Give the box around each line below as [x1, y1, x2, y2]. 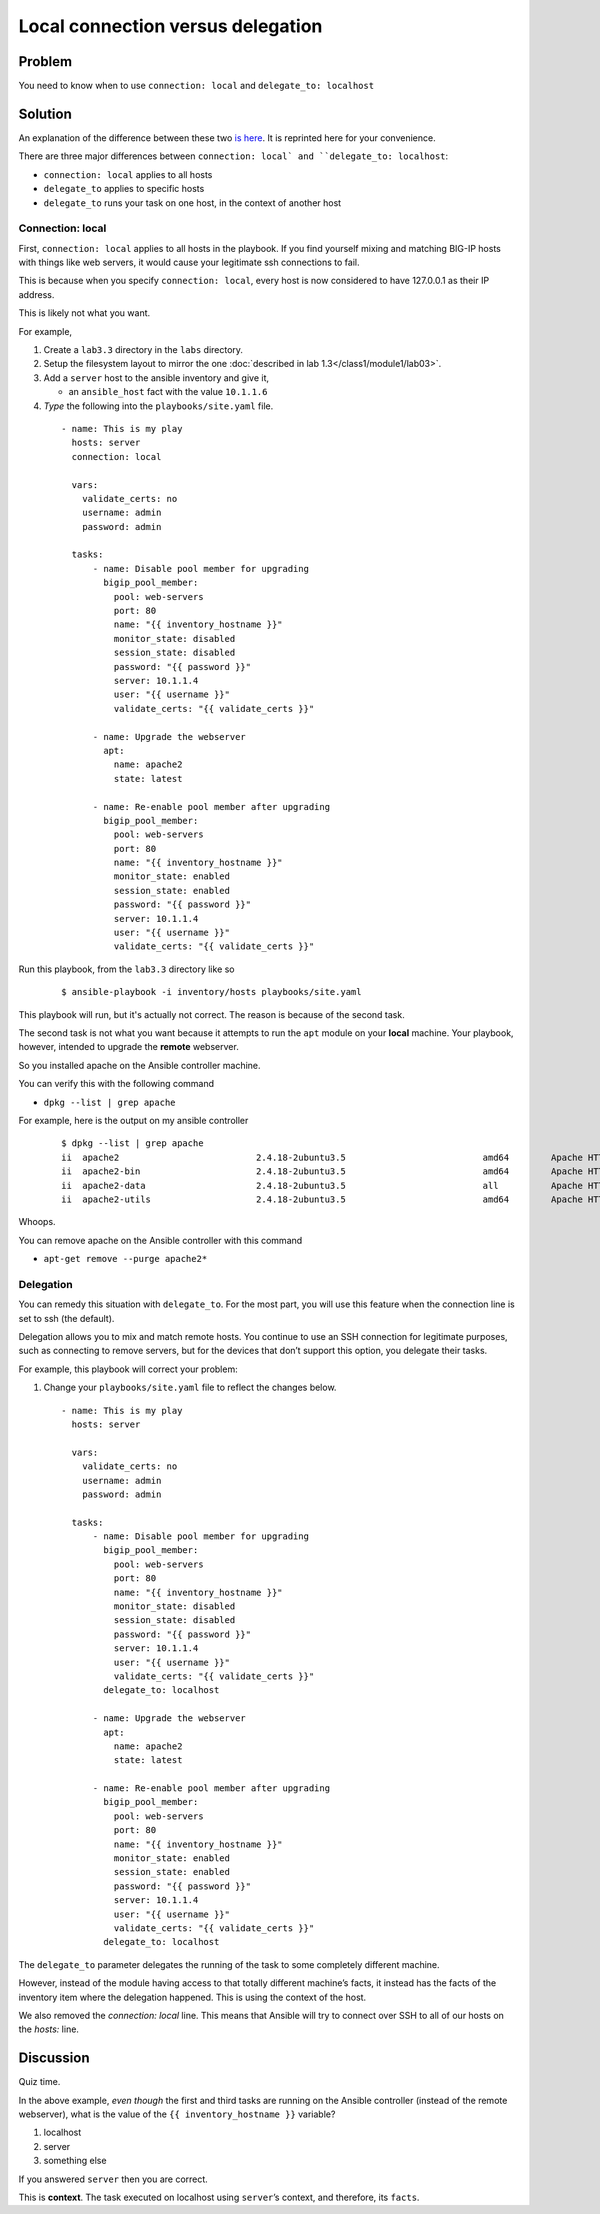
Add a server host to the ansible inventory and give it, [43, 371, 270, 384]
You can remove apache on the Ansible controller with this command [18, 1234, 303, 1246]
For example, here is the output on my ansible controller [18, 1114, 249, 1126]
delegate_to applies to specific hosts [43, 183, 205, 195]
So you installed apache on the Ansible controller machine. [18, 1059, 261, 1071]
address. [18, 288, 55, 300]
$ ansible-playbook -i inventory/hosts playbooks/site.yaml [61, 986, 362, 998]
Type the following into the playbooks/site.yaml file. [43, 400, 274, 412]
